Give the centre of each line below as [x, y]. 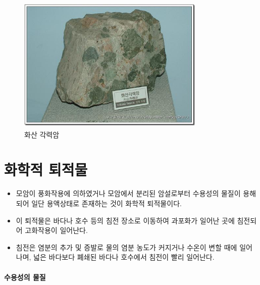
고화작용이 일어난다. [56, 230]
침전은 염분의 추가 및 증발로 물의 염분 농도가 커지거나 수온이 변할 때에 [126, 247]
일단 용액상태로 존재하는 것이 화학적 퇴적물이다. [107, 203]
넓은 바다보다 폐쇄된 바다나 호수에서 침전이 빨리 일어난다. [124, 257]
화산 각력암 [42, 134]
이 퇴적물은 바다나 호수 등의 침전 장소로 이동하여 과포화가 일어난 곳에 [125, 220]
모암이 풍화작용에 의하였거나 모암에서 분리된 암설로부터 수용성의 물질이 [128, 193]
